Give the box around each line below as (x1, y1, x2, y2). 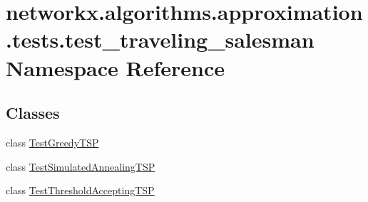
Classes (6, 102, 60, 124)
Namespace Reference (6, 53, 225, 82)
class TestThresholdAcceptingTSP (6, 183, 155, 198)
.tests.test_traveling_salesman (6, 25, 315, 54)
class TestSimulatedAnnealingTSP (6, 159, 155, 174)
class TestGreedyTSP (6, 134, 99, 149)
